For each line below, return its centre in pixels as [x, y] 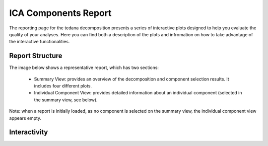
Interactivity [29, 132]
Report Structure [36, 56]
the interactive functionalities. [39, 42]
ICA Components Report [60, 13]
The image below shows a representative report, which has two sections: [84, 68]
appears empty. [25, 118]
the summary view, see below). [66, 100]
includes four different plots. [63, 86]
